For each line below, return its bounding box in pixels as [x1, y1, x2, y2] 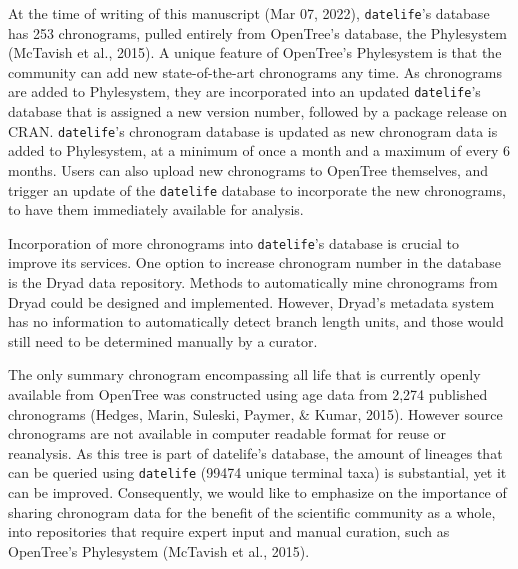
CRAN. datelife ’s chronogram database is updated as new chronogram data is [8, 120, 498, 141]
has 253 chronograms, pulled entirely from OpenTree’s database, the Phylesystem [8, 22, 508, 43]
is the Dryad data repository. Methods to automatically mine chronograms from [8, 272, 498, 293]
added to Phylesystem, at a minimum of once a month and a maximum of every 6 [8, 140, 511, 161]
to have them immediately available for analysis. [8, 199, 304, 220]
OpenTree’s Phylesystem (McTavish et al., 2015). [8, 540, 310, 561]
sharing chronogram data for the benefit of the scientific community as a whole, [8, 501, 496, 522]
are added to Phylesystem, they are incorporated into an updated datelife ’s [8, 81, 481, 102]
